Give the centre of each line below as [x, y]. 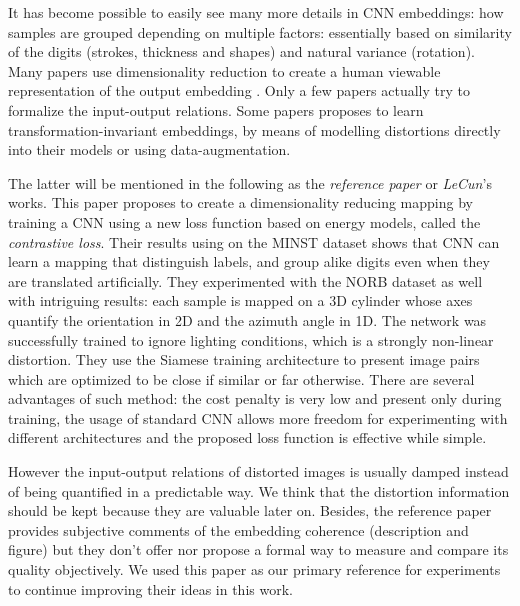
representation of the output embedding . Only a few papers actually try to [239, 90]
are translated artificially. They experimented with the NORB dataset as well [245, 280]
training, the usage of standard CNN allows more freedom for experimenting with [258, 417]
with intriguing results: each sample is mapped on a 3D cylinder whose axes [240, 300]
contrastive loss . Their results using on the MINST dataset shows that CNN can [254, 241]
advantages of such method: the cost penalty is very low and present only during [255, 398]
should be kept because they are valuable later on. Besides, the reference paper [250, 510]
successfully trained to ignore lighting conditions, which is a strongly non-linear [251, 339]
